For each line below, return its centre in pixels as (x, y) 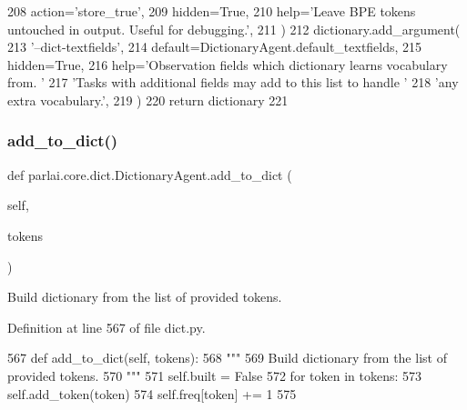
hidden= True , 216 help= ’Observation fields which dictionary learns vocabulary (228, 64)
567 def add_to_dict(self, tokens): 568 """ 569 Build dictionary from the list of (227, 358)
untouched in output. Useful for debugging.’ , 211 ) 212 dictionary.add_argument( (234, 29)
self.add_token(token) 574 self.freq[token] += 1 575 (152, 393)
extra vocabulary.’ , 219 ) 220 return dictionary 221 (148, 100)
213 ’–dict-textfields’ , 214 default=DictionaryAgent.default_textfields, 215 (215, 47)
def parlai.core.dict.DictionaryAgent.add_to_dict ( (150, 174)
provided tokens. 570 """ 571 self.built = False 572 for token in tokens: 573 (215, 375)
